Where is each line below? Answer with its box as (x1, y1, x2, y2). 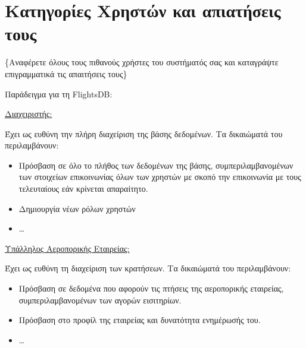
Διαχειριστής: (5, 107, 52, 120)
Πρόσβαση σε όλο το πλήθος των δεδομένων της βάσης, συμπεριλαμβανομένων (18, 159, 293, 171)
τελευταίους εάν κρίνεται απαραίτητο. (18, 182, 148, 195)
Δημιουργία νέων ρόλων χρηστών (18, 202, 136, 214)
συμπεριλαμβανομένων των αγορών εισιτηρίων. (18, 293, 182, 306)
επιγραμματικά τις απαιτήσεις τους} (5, 67, 127, 80)
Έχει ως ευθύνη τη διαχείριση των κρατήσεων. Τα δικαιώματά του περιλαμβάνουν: (5, 262, 291, 274)
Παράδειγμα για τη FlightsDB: (5, 87, 113, 100)
